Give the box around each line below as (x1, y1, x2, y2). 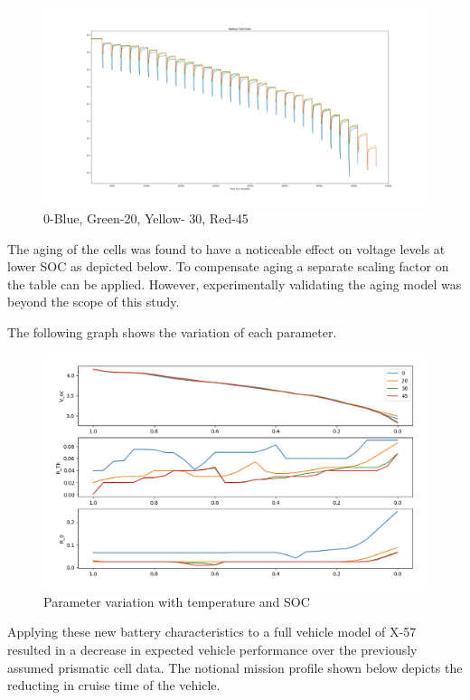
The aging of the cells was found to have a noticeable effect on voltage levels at (7, 239, 446, 258)
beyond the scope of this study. (7, 292, 180, 311)
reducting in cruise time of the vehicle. (7, 676, 221, 695)
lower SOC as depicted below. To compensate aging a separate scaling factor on (7, 257, 449, 276)
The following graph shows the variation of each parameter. (7, 323, 337, 342)
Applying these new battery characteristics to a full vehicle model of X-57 (7, 622, 417, 641)
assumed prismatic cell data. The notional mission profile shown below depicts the (7, 657, 463, 676)
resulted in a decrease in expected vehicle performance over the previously (7, 640, 418, 658)
